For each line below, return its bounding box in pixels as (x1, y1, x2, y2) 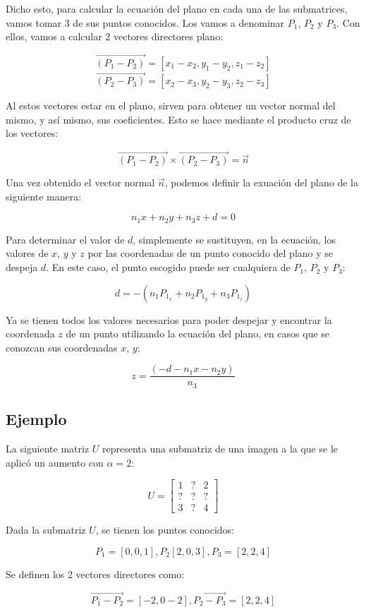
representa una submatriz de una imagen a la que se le (102, 441, 338, 456)
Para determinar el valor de (6, 232, 125, 246)
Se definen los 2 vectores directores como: (6, 567, 185, 582)
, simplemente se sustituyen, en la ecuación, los (133, 232, 336, 246)
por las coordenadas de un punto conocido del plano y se (87, 246, 334, 260)
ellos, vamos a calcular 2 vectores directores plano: (6, 29, 224, 44)
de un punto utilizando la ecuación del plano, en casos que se (66, 326, 330, 341)
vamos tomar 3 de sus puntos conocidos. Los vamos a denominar (6, 15, 285, 30)
